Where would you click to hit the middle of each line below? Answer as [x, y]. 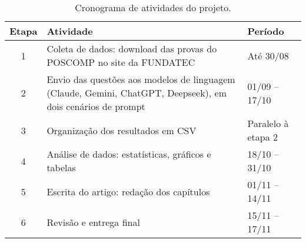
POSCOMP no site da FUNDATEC [121, 62]
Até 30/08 [268, 55]
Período [266, 31]
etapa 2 [262, 137]
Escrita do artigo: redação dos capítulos [128, 191]
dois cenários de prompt [96, 106]
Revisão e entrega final [93, 222]
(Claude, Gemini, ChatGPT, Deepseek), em [137, 93]
